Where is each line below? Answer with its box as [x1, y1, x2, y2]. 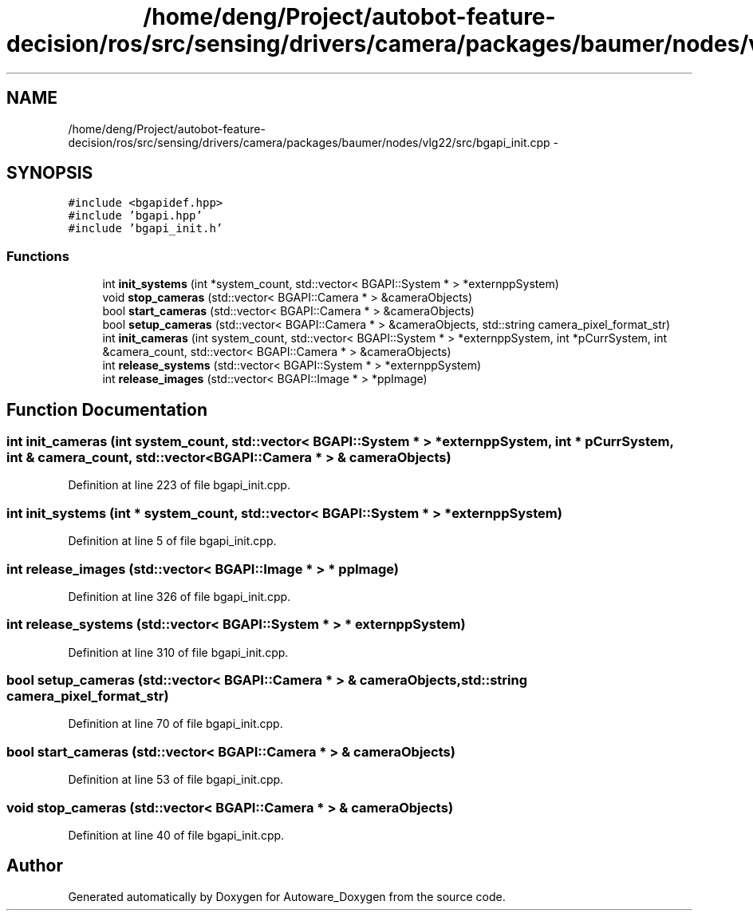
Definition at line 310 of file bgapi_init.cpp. [68, 645, 289, 659]
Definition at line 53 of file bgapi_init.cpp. [68, 773, 284, 787]
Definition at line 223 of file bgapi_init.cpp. [68, 478, 290, 492]
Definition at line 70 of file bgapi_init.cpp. [68, 717, 283, 731]
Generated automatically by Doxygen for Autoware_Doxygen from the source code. [68, 889, 506, 903]
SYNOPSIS [6, 163, 93, 184]
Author [6, 856, 63, 876]
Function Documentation [6, 399, 207, 420]
